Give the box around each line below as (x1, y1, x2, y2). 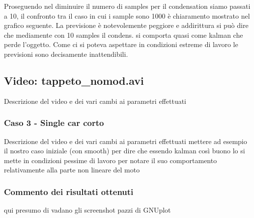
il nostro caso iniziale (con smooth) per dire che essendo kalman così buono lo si (4, 145, 245, 156)
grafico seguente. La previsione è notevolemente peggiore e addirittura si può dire (4, 20, 249, 30)
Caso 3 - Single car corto (4, 117, 104, 129)
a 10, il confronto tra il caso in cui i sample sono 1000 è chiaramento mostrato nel (4, 10, 250, 21)
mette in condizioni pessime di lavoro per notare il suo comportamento (4, 155, 217, 165)
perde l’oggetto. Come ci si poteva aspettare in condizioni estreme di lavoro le (4, 39, 238, 49)
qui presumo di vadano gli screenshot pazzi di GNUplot (4, 205, 171, 215)
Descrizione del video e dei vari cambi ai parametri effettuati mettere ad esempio (4, 136, 247, 146)
